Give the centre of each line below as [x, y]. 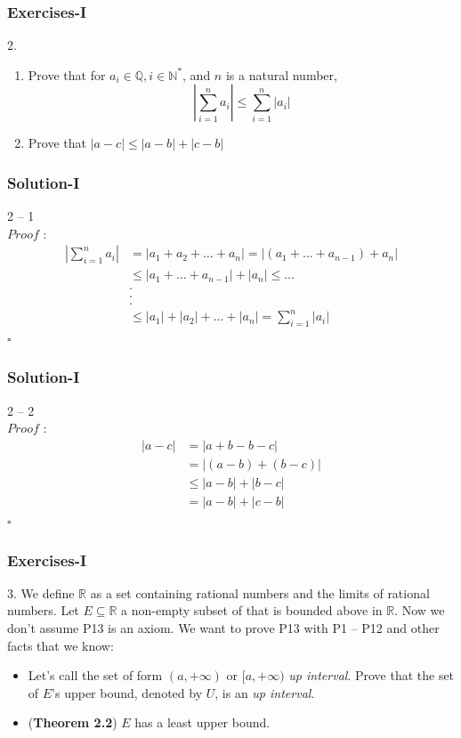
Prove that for [67, 74]
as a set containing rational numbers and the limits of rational [260, 592]
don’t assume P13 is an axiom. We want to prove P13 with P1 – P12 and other [223, 628]
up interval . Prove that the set [372, 675]
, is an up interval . [265, 692]
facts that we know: [61, 645]
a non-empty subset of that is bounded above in [252, 610]
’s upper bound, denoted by [127, 692]
